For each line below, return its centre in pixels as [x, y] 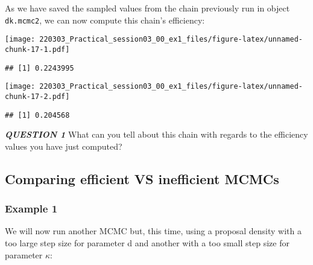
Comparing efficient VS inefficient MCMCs [142, 178]
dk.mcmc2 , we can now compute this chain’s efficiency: [105, 20]
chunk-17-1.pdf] [37, 49]
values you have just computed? [64, 146]
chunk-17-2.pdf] [37, 96]
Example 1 [31, 209]
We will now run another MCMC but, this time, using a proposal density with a [153, 231]
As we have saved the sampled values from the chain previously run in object [147, 8]
